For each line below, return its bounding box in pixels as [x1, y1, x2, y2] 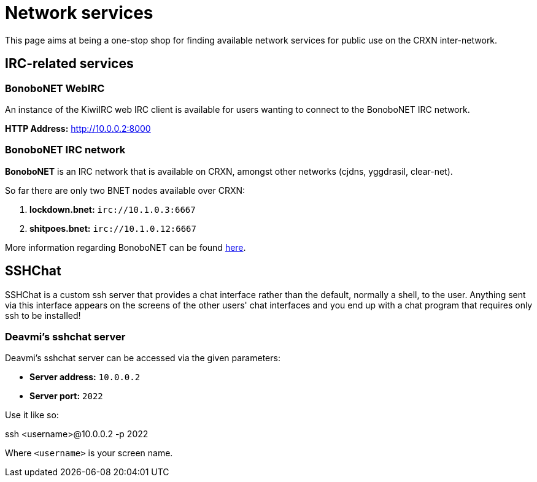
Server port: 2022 [29, 391, 103, 402]
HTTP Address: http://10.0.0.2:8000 [5, 123, 151, 134]
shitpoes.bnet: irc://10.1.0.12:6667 [29, 223, 196, 234]
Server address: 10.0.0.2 [29, 372, 141, 383]
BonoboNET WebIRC [5, 82, 105, 94]
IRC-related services [5, 56, 134, 72]
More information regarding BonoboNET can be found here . [5, 242, 246, 253]
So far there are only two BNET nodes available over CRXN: [5, 185, 245, 196]
